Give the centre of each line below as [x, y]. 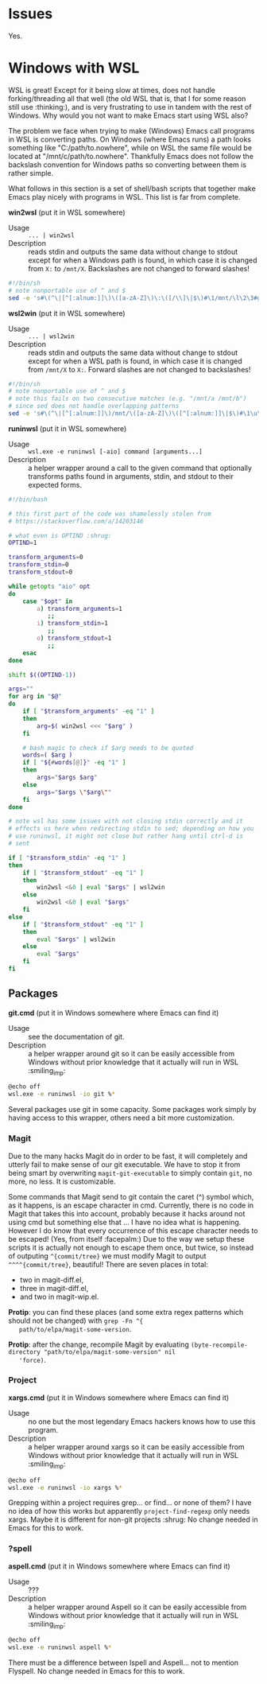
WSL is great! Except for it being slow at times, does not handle [112, 90]
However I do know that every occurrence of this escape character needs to [133, 1231]
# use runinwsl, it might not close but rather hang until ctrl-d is [126, 836]
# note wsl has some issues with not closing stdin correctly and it [126, 821]
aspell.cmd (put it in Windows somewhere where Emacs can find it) [119, 1566]
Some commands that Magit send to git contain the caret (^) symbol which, [131, 1196]
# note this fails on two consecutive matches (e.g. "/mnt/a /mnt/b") [128, 399]
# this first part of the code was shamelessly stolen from [110, 514]
